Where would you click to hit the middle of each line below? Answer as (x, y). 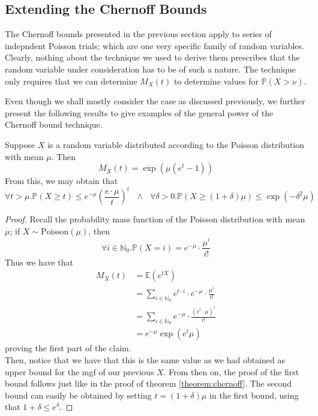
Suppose (20, 144)
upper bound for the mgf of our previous (79, 371)
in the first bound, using (254, 395)
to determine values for (216, 81)
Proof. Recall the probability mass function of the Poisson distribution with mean (155, 219)
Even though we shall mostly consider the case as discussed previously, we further (155, 101)
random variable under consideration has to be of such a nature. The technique (150, 69)
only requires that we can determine (71, 81)
